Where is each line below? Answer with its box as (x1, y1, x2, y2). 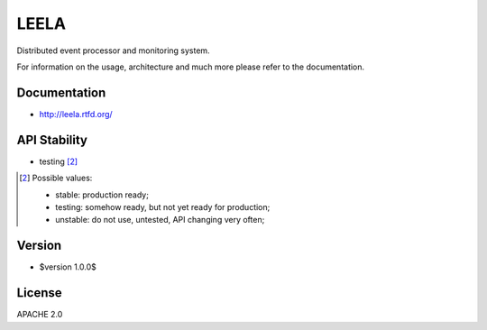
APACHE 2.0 (16, 309, 63, 320)
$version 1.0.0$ (39, 261, 96, 272)
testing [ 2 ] (39, 156, 78, 167)
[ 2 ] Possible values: (19, 172, 93, 184)
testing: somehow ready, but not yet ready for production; (55, 201, 271, 212)
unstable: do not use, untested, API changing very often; (55, 215, 265, 225)
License (16, 285, 62, 301)
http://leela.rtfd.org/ (39, 108, 113, 119)
